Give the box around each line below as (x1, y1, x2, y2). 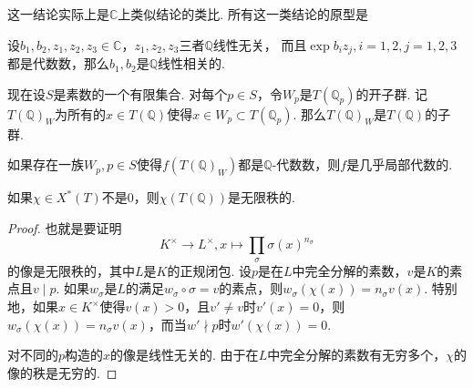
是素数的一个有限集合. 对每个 (53, 84, 228, 103)
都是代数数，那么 (7, 54, 109, 73)
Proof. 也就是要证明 (7, 218, 122, 237)
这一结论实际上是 (7, 5, 109, 23)
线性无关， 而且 (212, 35, 307, 54)
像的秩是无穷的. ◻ (7, 362, 118, 382)
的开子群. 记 (355, 84, 428, 103)
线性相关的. (157, 54, 225, 73)
